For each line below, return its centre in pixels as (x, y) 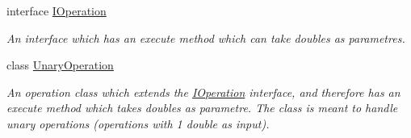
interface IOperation (57, 10)
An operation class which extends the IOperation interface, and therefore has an (203, 92)
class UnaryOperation (60, 65)
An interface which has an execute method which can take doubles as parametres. (206, 38)
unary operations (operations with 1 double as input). (138, 123)
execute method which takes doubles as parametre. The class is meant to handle (202, 108)
